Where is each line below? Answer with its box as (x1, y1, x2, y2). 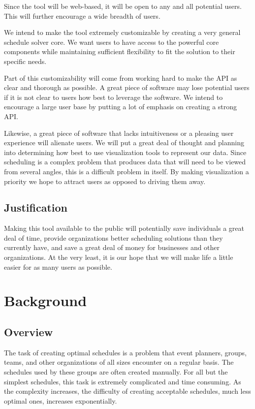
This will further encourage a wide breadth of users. (4, 10, 160, 21)
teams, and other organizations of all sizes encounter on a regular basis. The (4, 357, 234, 367)
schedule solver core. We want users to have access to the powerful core (4, 36, 219, 47)
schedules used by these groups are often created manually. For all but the (4, 367, 228, 377)
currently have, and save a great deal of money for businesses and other (4, 242, 220, 252)
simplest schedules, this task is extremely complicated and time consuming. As (4, 376, 241, 386)
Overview (4, 324, 53, 340)
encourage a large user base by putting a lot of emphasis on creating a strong (4, 101, 237, 112)
